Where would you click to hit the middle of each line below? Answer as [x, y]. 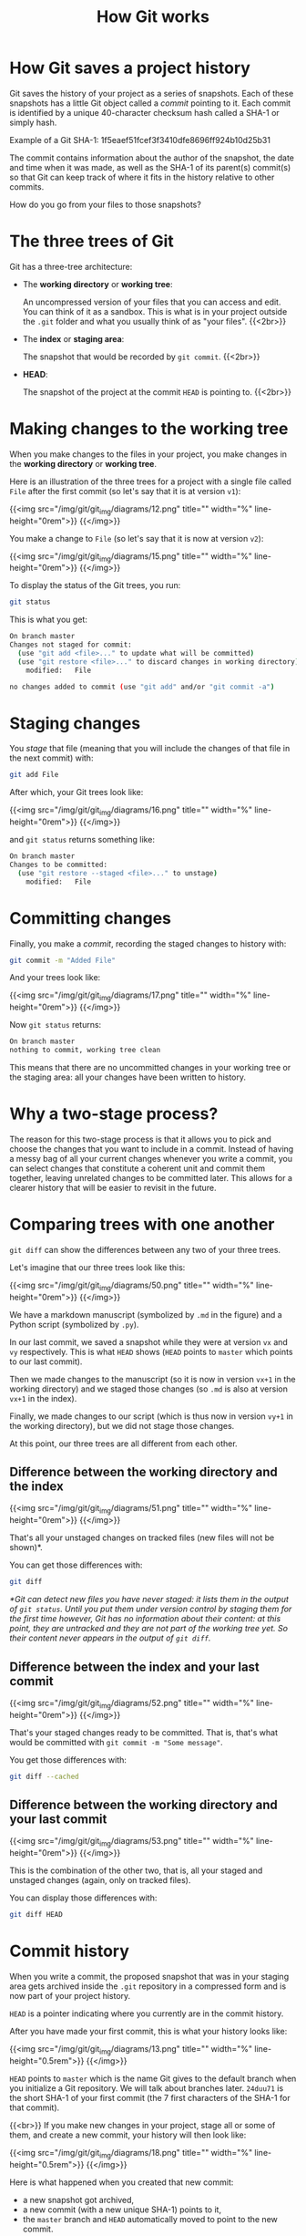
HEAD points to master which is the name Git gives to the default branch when [153, 2078]
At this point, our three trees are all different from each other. [124, 1444]
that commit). [35, 2107]
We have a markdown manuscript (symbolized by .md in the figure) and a [146, 1314]
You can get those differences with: [76, 1565]
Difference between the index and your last [134, 1667]
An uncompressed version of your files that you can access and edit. [152, 302]
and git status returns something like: [82, 840]
